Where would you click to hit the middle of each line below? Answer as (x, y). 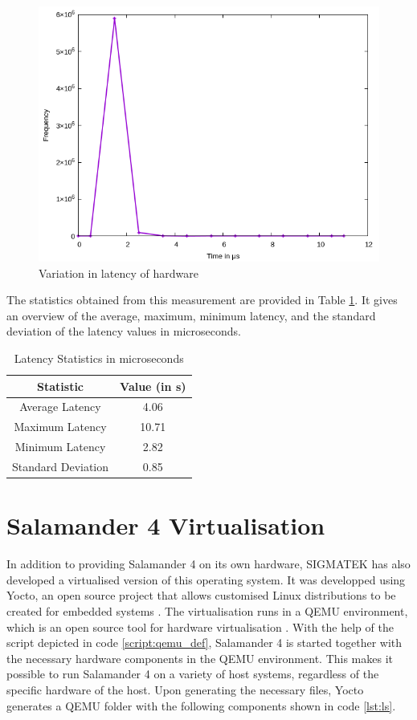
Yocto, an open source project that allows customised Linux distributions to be (201, 595)
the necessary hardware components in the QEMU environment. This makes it (200, 658)
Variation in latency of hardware (119, 273)
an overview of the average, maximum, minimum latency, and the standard (191, 315)
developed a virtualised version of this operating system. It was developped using (206, 579)
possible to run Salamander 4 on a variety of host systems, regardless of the (193, 674)
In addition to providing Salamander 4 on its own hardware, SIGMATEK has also (208, 564)
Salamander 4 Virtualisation (166, 525)
